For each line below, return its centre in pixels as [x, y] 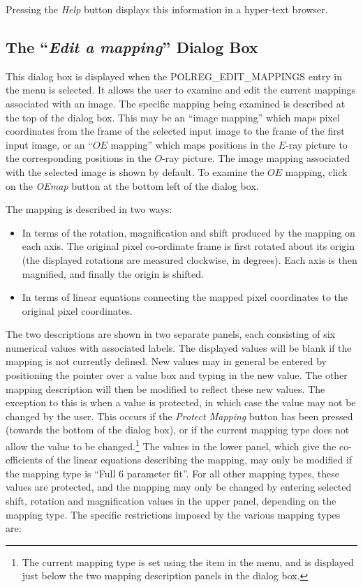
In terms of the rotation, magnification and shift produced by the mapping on [188, 232]
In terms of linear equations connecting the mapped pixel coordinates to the [185, 297]
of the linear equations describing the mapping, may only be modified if [199, 460]
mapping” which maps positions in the [193, 144]
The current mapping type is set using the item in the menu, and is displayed [188, 562]
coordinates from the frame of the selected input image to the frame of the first [175, 131]
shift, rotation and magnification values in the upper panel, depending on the [171, 501]
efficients [24, 460]
